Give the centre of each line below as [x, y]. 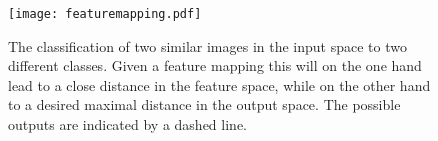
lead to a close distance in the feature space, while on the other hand [219, 84]
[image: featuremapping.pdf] [105, 14]
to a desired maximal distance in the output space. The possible [204, 104]
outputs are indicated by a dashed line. [127, 124]
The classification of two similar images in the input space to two [207, 45]
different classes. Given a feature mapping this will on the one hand [215, 65]
